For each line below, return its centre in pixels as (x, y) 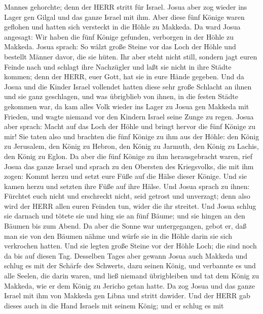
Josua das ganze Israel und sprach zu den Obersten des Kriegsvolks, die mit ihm (129, 166)
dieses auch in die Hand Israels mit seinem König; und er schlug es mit (114, 305)
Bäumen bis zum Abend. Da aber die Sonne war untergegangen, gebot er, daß (125, 226)
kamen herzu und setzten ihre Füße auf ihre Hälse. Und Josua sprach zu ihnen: (127, 186)
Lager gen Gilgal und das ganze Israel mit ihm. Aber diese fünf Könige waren (124, 17)
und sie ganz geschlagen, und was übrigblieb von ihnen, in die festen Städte (121, 96)
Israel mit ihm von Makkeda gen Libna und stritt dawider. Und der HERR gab (127, 295)
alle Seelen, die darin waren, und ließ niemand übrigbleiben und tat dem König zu (132, 276)
